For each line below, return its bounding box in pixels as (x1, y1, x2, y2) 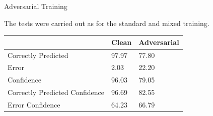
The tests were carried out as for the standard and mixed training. (4, 17, 209, 28)
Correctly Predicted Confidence (8, 87, 105, 97)
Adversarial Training (4, 1, 67, 11)
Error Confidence (8, 99, 60, 109)
